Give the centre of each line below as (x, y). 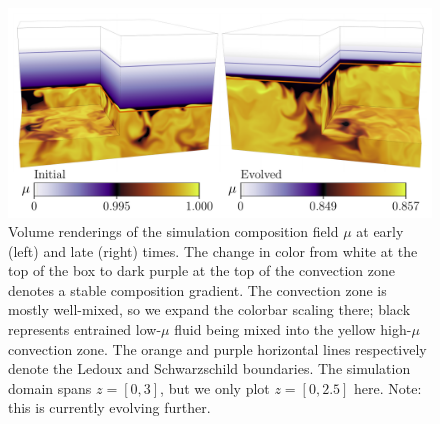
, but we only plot (215, 387)
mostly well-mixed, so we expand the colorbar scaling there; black (209, 309)
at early (380, 231)
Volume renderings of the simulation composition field (173, 231)
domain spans (50, 387)
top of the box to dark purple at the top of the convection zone (202, 270)
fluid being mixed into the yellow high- (293, 329)
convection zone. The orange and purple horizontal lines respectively (217, 348)
